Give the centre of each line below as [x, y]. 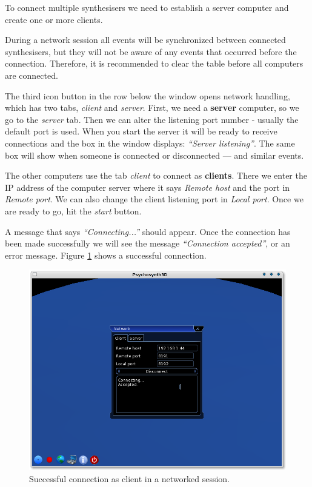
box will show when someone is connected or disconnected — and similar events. [154, 155]
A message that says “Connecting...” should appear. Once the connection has [148, 231]
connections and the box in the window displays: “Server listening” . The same [150, 143]
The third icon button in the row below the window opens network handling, [148, 95]
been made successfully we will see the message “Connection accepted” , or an [148, 243]
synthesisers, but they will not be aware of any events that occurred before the [151, 51]
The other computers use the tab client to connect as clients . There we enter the [156, 175]
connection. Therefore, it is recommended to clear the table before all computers [154, 63]
